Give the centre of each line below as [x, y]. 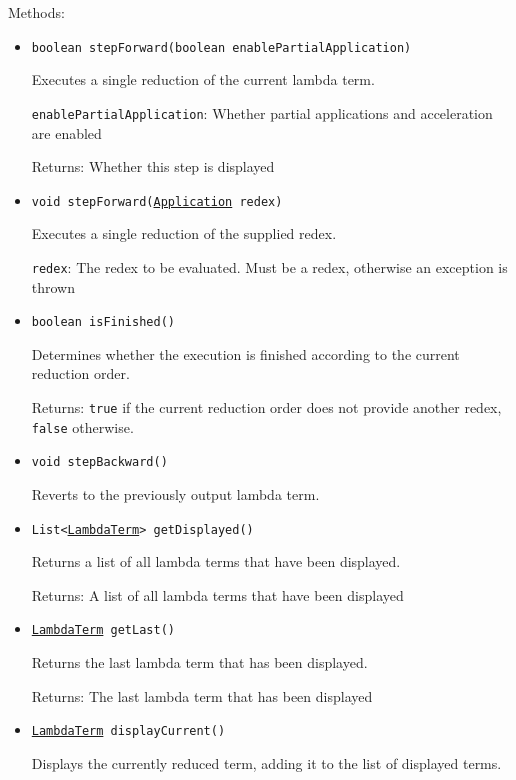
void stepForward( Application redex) [157, 201]
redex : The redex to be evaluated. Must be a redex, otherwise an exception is [269, 266]
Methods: [36, 12]
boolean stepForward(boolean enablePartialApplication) [221, 47]
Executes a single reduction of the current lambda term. [203, 79]
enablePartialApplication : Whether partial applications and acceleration [262, 112]
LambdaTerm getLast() [103, 630]
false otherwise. [82, 426]
